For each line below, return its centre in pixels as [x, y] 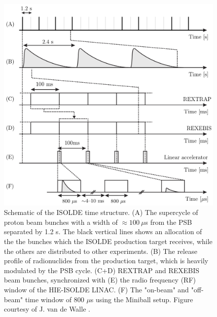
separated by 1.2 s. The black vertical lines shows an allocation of [103, 231]
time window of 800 [54, 299]
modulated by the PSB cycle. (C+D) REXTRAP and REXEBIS [102, 270]
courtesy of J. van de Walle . [47, 309]
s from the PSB [169, 222]
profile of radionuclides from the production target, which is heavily [106, 261]
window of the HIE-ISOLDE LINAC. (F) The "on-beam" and [96, 290]
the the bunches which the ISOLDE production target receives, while [108, 241]
